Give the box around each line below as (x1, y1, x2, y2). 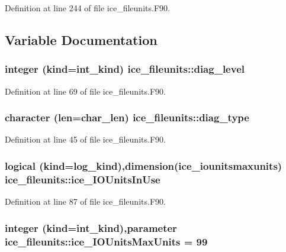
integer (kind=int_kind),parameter (5, 220, 177, 235)
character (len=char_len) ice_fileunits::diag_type (5, 110, 249, 125)
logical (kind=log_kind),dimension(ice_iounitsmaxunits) (5, 158, 282, 173)
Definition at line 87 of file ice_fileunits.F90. (5, 195, 166, 208)
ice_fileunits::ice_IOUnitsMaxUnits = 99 (5, 234, 208, 248)
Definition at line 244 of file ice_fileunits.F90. (5, 2, 170, 14)
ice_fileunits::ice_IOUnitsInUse (5, 172, 160, 186)
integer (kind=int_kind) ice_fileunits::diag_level (5, 62, 245, 76)
